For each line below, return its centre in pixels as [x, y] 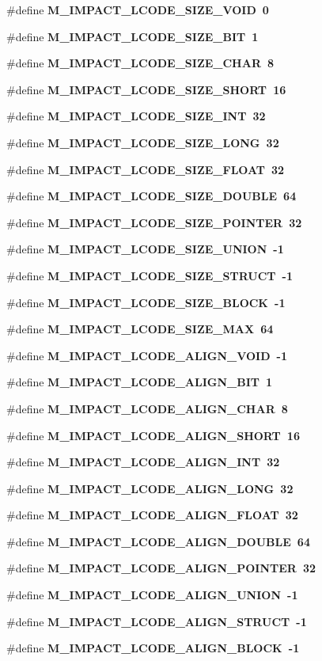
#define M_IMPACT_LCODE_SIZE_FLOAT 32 [146, 169]
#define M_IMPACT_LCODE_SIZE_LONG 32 [143, 142]
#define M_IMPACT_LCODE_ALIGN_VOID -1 [147, 355]
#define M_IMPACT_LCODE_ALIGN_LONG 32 [150, 488]
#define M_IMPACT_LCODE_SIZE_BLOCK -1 [146, 302]
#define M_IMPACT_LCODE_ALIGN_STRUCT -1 [157, 621]
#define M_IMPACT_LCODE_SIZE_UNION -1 [145, 249]
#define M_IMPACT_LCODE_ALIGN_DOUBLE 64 [158, 541]
